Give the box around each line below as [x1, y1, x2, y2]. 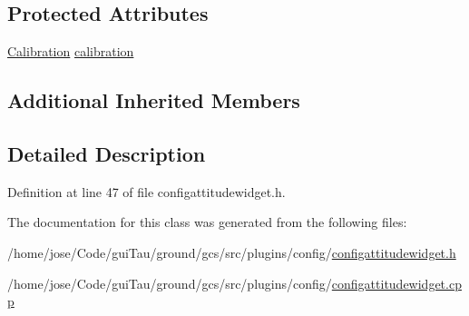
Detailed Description [7, 139, 206, 167]
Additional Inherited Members [7, 86, 300, 114]
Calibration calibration [7, 42, 134, 61]
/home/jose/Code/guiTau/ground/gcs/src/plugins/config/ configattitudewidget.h [7, 242, 456, 262]
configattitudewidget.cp [331, 273, 462, 292]
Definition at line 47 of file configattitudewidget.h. [7, 182, 286, 201]
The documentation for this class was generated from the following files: [7, 212, 407, 232]
